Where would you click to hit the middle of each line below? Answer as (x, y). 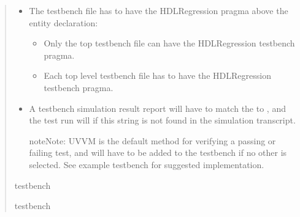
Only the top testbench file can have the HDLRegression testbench (169, 43)
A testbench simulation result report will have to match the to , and (157, 108)
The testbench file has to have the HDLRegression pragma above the (159, 10)
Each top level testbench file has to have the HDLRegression (157, 75)
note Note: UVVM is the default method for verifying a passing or (152, 140)
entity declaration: (63, 22)
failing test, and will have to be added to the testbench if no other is (158, 153)
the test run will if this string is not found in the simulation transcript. (162, 120)
